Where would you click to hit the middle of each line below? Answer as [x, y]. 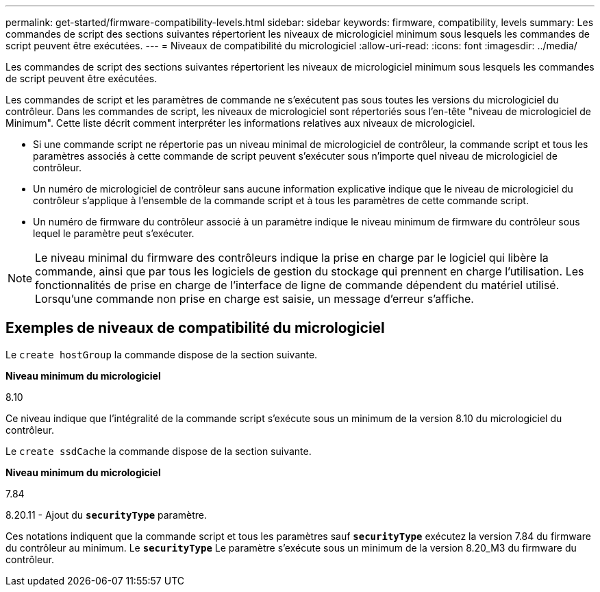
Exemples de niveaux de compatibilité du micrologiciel [195, 328]
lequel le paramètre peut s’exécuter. [114, 233]
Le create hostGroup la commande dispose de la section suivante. [162, 354]
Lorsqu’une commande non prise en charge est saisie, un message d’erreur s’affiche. [254, 299]
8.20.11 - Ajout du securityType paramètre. [106, 515]
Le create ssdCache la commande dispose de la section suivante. [159, 451]
